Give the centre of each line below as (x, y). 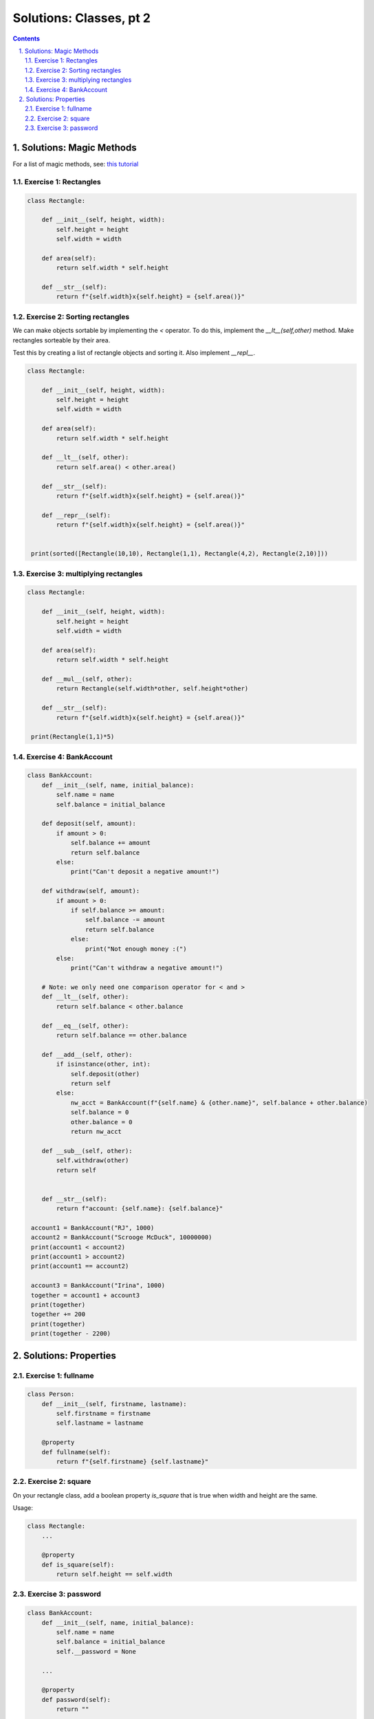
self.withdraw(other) (92, 1161)
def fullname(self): (76, 1452)
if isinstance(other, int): (103, 1064)
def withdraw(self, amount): (91, 891)
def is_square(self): (78, 1565)
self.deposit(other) (105, 1074)
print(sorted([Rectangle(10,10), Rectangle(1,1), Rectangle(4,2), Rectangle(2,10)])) (180, 554)
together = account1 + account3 (86, 1295)
